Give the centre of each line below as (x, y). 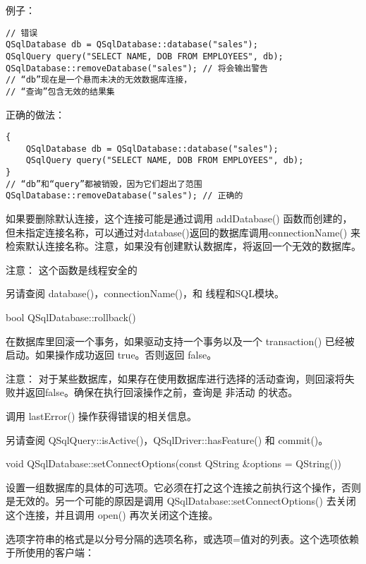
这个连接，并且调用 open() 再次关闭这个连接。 (112, 514)
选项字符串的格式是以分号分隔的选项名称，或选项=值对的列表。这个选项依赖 (182, 538)
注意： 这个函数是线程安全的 (72, 269)
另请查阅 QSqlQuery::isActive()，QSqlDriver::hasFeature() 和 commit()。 (167, 439)
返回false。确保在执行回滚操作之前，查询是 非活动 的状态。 (161, 392)
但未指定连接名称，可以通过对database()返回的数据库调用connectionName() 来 (183, 232)
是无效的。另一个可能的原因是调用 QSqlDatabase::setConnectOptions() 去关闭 (181, 501)
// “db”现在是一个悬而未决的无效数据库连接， (99, 80)
